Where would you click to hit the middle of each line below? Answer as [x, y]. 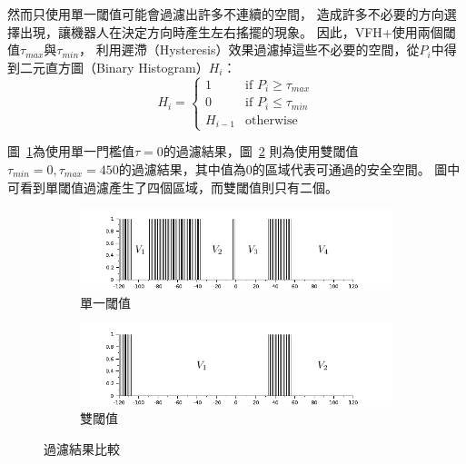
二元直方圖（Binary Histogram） [114, 67]
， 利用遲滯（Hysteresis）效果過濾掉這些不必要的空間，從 [249, 49]
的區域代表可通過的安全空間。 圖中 [356, 168]
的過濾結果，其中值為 [182, 168]
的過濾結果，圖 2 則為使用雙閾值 [261, 151]
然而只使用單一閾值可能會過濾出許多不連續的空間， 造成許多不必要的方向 [226, 14]
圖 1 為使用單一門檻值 [71, 151]
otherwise [272, 120]
